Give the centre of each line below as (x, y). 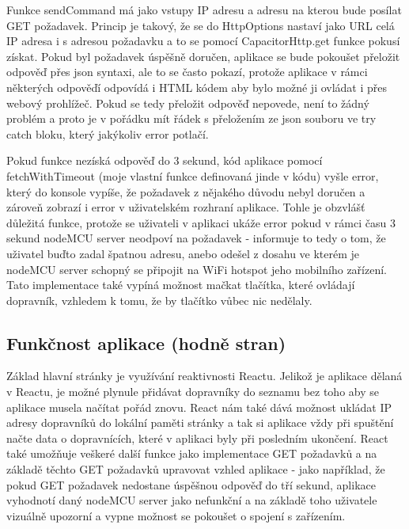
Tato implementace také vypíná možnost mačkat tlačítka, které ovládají (181, 285)
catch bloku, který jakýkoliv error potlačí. (108, 133)
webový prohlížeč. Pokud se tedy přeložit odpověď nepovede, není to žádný (188, 103)
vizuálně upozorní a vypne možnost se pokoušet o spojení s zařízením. (176, 515)
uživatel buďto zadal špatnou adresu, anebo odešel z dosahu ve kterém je (183, 253)
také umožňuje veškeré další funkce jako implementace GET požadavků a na (192, 453)
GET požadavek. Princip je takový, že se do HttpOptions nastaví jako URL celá (201, 25)
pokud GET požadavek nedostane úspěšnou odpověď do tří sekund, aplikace (191, 484)
